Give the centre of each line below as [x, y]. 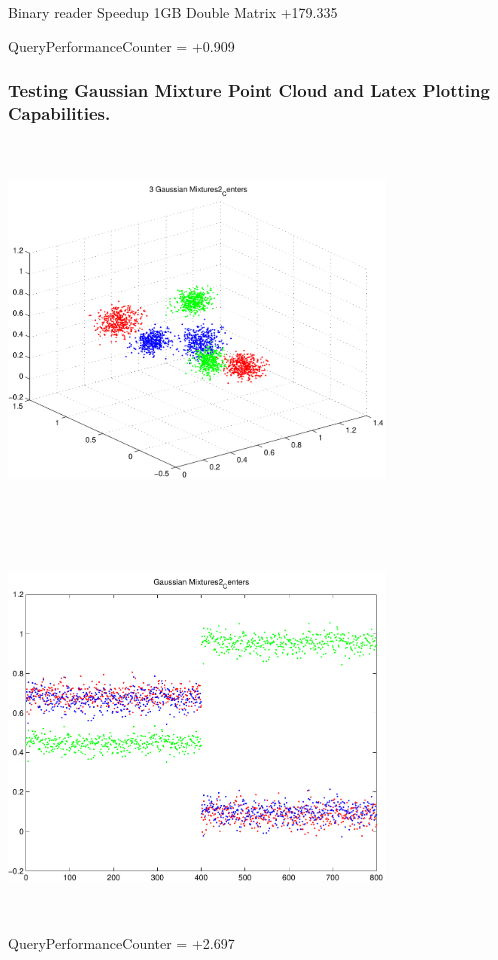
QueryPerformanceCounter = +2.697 [121, 943]
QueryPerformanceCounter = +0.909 [121, 45]
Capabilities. [59, 113]
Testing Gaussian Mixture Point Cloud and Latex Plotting [249, 90]
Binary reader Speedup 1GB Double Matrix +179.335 [173, 12]
